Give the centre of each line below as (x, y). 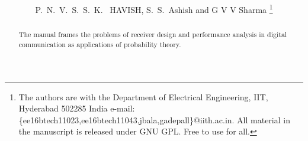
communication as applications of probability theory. (100, 44)
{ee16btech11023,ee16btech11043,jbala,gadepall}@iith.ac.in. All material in (154, 119)
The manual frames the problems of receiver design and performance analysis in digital (153, 35)
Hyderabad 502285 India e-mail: (77, 108)
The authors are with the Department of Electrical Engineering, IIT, (143, 96)
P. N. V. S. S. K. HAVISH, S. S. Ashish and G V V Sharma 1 (154, 9)
